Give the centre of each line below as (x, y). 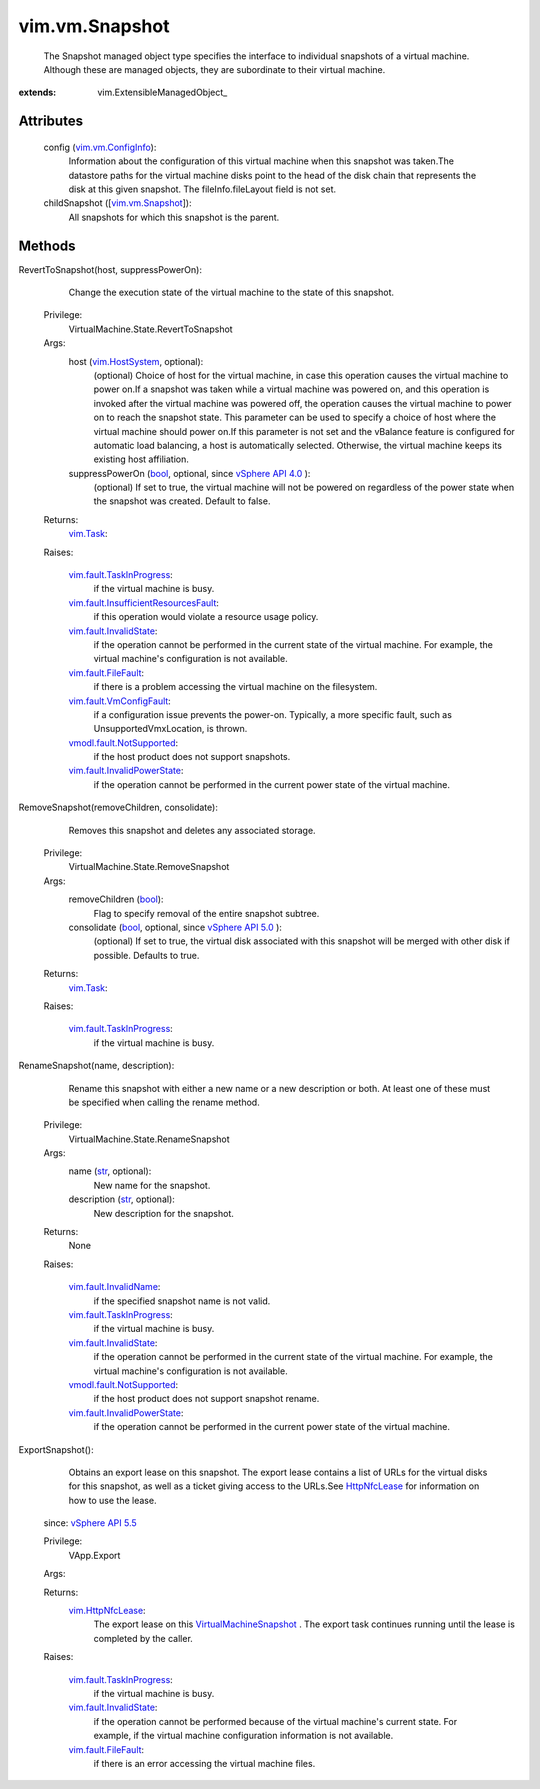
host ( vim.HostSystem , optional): (136, 361)
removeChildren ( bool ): (116, 899)
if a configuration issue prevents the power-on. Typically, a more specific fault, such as (272, 714)
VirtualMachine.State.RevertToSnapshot (151, 329)
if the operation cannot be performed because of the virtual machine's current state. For (275, 1721)
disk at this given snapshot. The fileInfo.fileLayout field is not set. (202, 189)
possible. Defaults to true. (146, 955)
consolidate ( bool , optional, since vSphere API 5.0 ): (175, 927)
